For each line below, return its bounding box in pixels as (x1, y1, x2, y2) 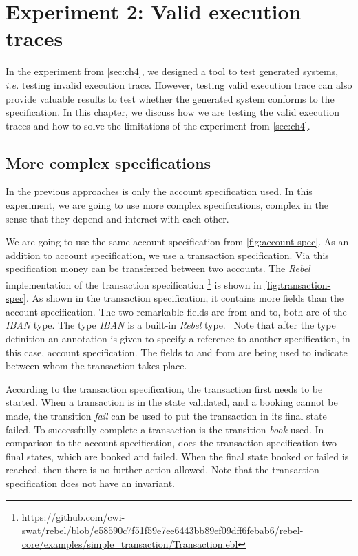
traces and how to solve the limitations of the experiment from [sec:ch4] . (6, 118, 310, 132)
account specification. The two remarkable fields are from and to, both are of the (6, 304, 347, 318)
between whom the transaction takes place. (6, 358, 187, 373)
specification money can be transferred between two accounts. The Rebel (6, 261, 310, 276)
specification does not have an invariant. (6, 476, 175, 491)
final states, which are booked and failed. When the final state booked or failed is (6, 449, 349, 463)
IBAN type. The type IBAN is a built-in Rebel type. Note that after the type (6, 318, 336, 332)
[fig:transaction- (264, 277, 331, 291)
